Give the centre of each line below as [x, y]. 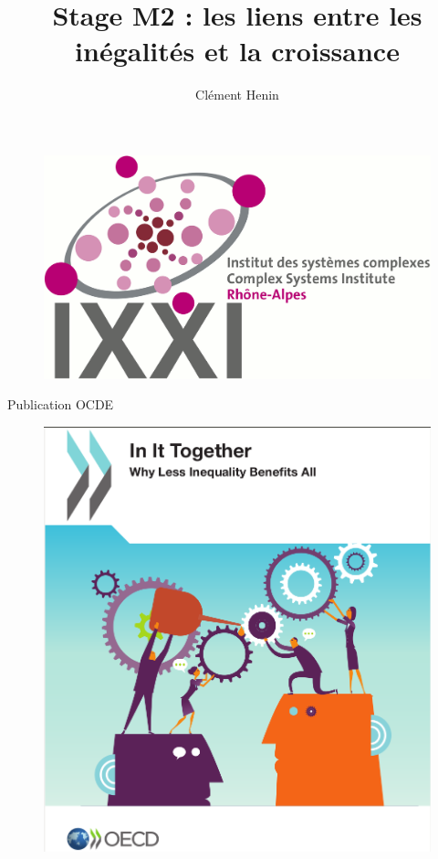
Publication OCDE [61, 404]
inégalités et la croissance [237, 51]
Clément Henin [237, 95]
